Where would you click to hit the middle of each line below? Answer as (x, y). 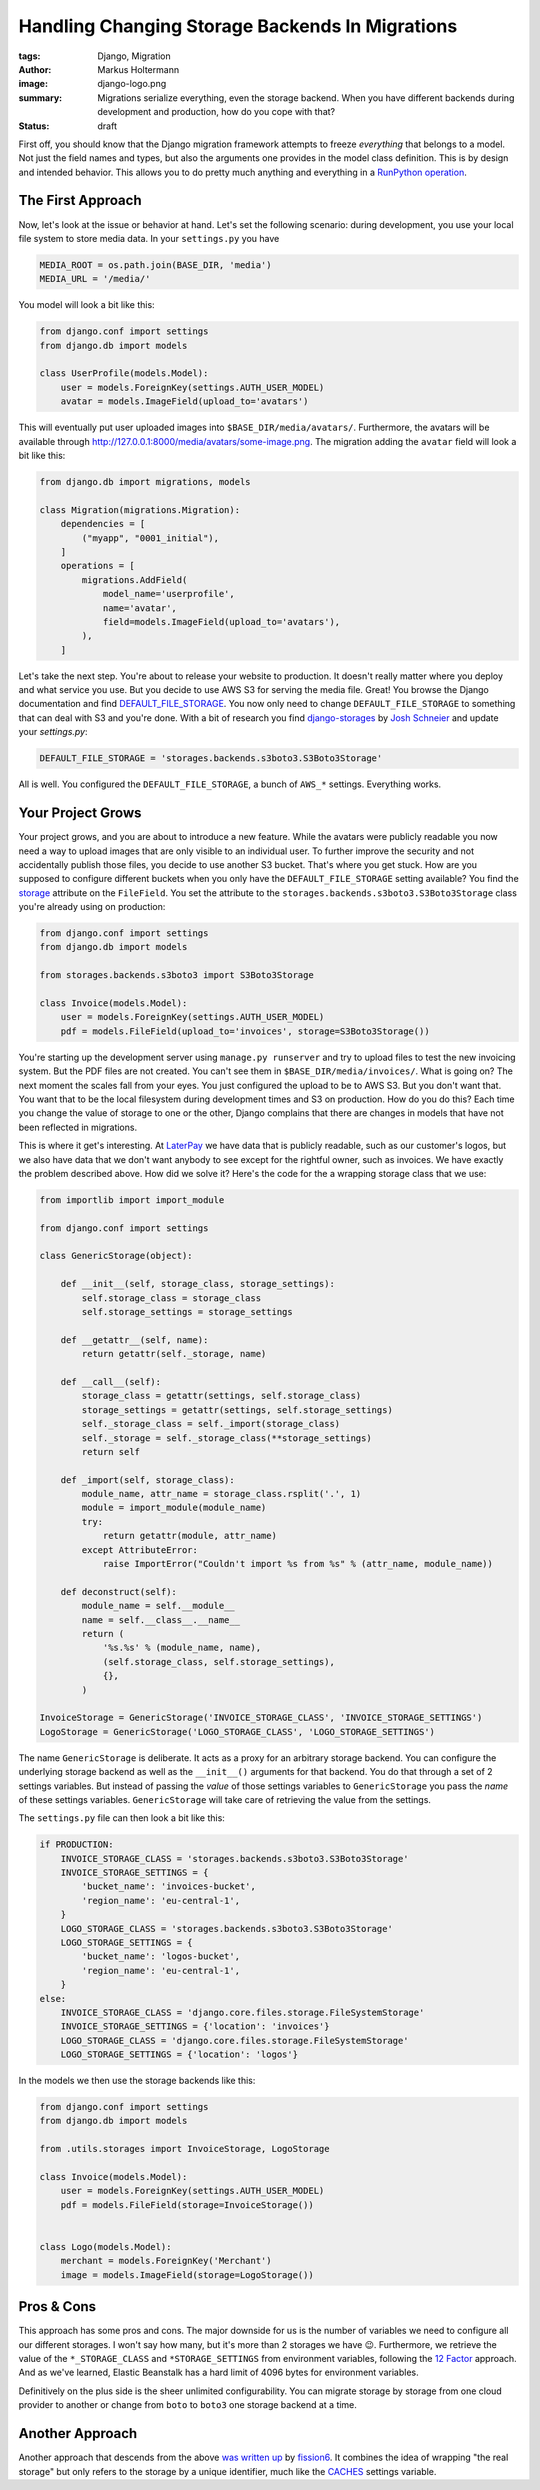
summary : (40, 97)
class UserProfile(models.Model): (124, 373)
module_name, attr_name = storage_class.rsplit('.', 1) (221, 1494)
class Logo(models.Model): (105, 2246)
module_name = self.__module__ (158, 1606)
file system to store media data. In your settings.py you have (149, 238)
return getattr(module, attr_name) (189, 1536)
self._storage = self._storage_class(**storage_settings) (226, 1438)
